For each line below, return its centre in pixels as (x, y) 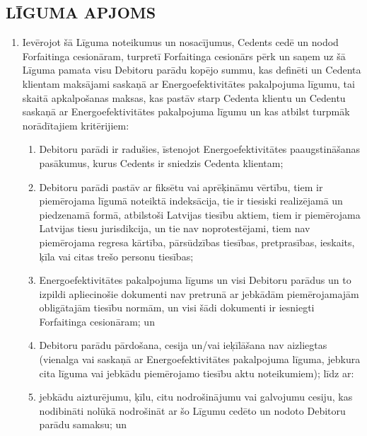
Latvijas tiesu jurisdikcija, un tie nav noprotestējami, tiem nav (175, 228)
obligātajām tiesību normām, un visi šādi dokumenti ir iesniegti (177, 308)
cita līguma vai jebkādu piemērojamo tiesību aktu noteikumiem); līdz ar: (197, 373)
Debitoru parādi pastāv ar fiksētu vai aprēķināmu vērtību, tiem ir (181, 187)
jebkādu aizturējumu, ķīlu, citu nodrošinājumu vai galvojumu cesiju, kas (196, 397)
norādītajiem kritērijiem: (76, 125)
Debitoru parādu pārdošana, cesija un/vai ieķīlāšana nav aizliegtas (183, 345)
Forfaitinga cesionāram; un (97, 321)
